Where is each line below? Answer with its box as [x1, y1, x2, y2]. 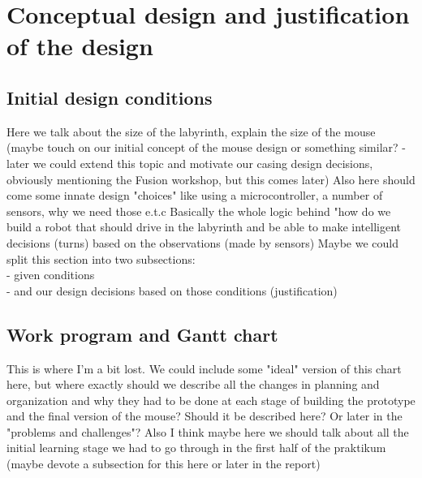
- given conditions [6, 266, 95, 283]
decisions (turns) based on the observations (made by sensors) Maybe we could [6, 234, 398, 251]
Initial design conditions [6, 84, 213, 110]
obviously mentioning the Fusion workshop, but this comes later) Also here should [6, 170, 416, 187]
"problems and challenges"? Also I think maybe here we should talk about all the [6, 423, 409, 440]
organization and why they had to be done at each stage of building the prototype [6, 391, 416, 408]
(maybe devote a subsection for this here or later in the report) [6, 455, 321, 472]
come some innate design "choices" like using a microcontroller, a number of [6, 187, 383, 204]
